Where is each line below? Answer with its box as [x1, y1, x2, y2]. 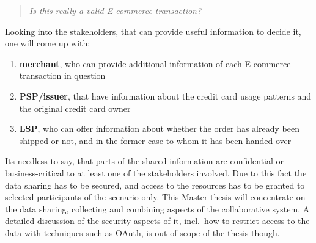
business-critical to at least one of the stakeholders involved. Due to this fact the [5, 166, 307, 179]
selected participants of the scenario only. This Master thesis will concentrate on [5, 190, 306, 203]
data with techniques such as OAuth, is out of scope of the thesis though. [5, 226, 280, 239]
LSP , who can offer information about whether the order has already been [19, 122, 299, 135]
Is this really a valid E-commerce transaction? [29, 4, 202, 16]
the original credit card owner [19, 101, 131, 114]
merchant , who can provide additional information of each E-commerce [19, 57, 291, 70]
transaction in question [19, 69, 106, 82]
